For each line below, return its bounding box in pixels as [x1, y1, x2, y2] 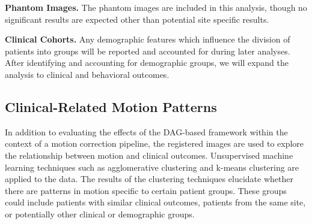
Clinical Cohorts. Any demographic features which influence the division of [5, 33, 290, 46]
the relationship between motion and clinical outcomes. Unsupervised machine [5, 149, 293, 161]
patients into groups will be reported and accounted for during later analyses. [5, 44, 290, 57]
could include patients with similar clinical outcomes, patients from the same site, [5, 196, 306, 208]
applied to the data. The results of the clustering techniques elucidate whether [5, 172, 293, 185]
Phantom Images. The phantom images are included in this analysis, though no [5, 1, 307, 13]
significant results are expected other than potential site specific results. [5, 13, 269, 25]
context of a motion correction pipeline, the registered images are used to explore [5, 137, 304, 150]
